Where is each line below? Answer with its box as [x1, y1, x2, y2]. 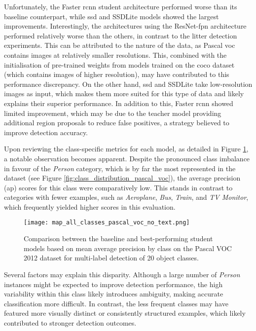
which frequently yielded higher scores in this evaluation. [4, 201, 176, 212]
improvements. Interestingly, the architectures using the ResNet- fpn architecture [4, 21, 247, 31]
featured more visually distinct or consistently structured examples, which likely [4, 308, 246, 318]
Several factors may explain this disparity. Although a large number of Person [4, 269, 240, 279]
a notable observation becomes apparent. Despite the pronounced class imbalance [4, 153, 250, 163]
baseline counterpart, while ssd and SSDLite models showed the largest [4, 11, 219, 21]
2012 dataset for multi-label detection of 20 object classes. [24, 253, 199, 263]
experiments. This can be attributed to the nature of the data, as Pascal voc [4, 40, 235, 50]
